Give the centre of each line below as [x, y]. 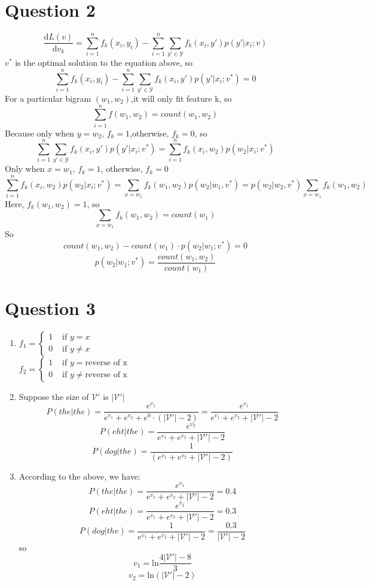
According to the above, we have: [79, 476]
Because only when [40, 133]
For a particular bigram [48, 98]
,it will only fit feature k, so [181, 98]
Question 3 [50, 307]
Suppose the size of [54, 396]
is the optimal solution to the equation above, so [104, 63]
